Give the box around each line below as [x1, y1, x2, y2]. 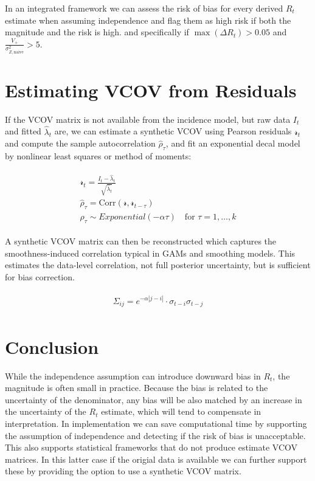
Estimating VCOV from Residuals [5, 77, 297, 102]
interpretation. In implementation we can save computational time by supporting [5, 417, 307, 429]
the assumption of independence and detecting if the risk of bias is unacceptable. [5, 429, 306, 441]
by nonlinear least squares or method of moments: [5, 149, 192, 162]
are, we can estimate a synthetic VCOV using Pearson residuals [54, 125, 292, 137]
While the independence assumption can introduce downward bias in [5, 369, 261, 382]
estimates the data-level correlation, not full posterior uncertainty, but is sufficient [5, 258, 311, 271]
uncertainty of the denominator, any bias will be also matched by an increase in [5, 393, 302, 406]
